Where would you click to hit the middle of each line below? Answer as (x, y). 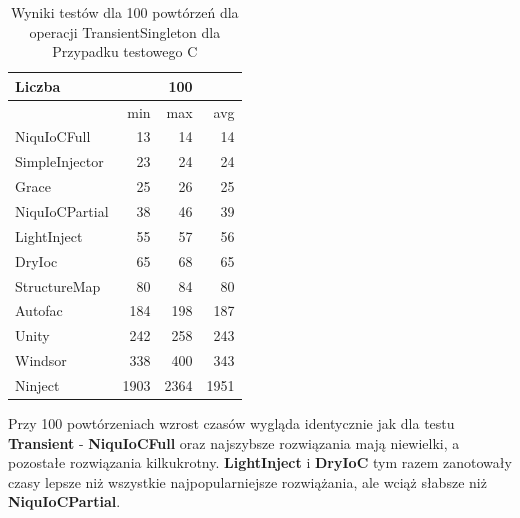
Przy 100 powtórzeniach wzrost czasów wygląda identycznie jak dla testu (231, 423)
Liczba (38, 85)
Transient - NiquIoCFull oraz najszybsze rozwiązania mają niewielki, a (234, 442)
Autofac (39, 310)
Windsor (41, 360)
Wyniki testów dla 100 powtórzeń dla (124, 12)
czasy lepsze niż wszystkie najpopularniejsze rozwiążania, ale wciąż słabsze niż (247, 481)
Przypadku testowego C (125, 51)
